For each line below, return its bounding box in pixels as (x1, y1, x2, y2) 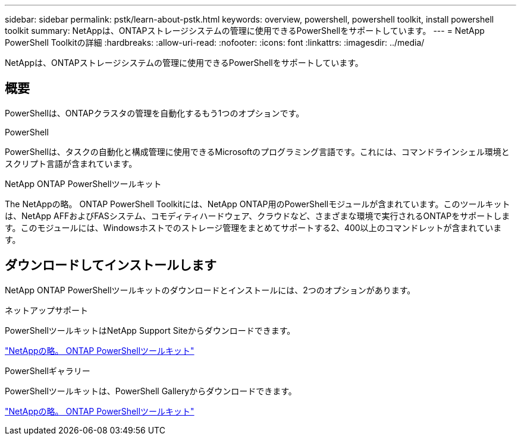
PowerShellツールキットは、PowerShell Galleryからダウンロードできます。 (5, 385, 297, 396)
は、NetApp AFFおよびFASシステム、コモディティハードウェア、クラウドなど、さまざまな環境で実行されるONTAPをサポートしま (5, 210, 510, 221)
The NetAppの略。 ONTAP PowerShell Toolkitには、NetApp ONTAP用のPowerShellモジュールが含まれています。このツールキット (5, 198, 510, 209)
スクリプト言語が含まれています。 (5, 158, 137, 169)
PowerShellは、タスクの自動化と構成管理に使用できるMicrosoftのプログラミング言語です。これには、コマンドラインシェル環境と (5, 146, 510, 157)
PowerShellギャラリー (5, 365, 90, 376)
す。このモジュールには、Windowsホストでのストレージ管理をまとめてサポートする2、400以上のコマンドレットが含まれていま (5, 222, 502, 233)
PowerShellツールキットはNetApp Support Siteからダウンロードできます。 (5, 325, 296, 335)
